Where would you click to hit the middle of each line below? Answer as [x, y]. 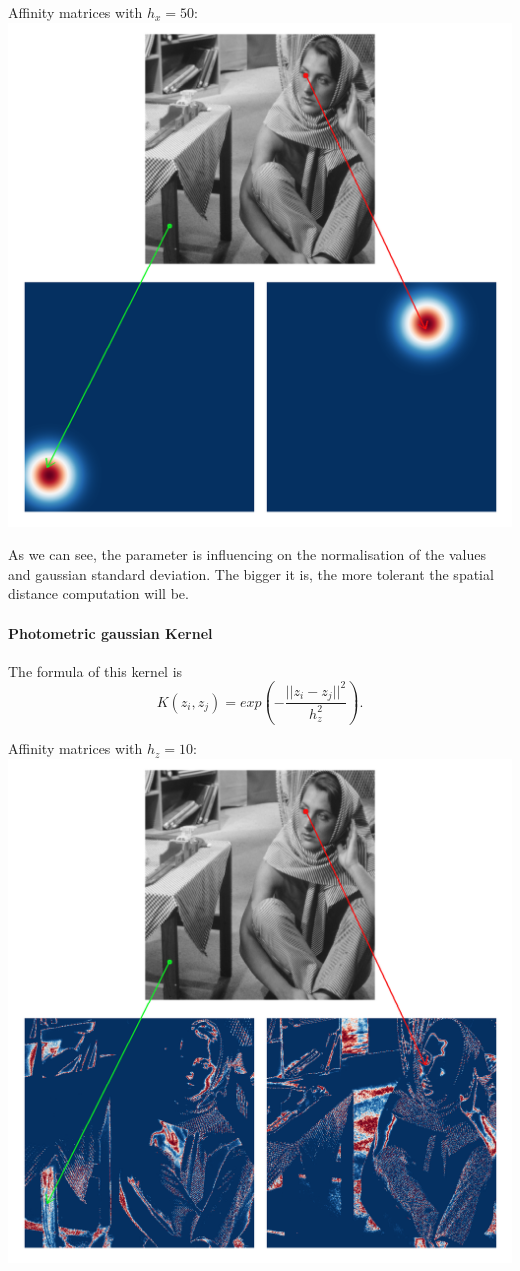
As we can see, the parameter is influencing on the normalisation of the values [247, 554]
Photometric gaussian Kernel [110, 632]
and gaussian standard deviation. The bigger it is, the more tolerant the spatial [251, 573]
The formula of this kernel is [95, 670]
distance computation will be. [98, 593]
